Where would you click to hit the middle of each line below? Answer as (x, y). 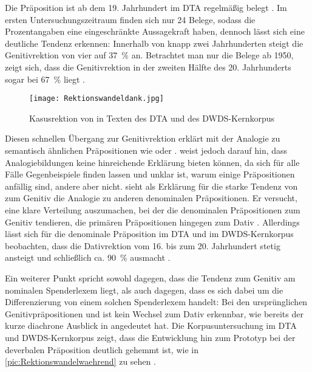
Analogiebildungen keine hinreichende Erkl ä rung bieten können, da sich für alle (152, 162)
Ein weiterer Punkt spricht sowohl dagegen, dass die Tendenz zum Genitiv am (150, 277)
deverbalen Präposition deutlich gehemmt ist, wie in (102, 349)
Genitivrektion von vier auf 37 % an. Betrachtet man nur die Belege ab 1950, (149, 55)
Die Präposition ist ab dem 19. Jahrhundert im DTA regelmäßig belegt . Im (146, 7)
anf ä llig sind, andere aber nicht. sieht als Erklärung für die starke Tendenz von (151, 186)
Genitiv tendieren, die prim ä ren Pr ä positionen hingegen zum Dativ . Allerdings (152, 222)
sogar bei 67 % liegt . (45, 79)
